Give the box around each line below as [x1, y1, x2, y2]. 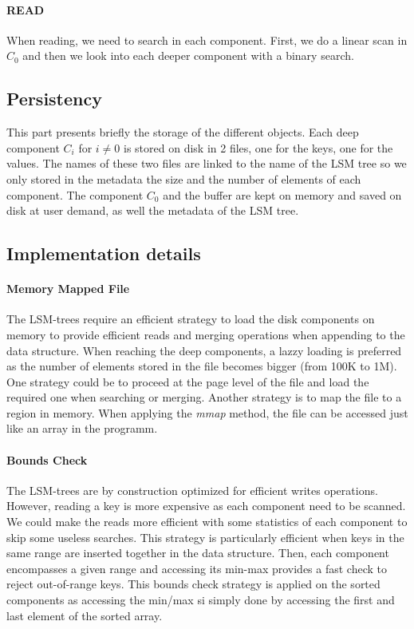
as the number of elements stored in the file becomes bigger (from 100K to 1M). [6, 358, 397, 374]
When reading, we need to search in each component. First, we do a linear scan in [6, 31, 408, 48]
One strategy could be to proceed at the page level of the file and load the [6, 373, 369, 390]
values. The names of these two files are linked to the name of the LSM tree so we [6, 155, 407, 172]
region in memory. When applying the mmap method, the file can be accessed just [6, 404, 408, 421]
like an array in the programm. [6, 420, 158, 437]
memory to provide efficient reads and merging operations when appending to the [6, 326, 405, 342]
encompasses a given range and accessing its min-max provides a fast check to [6, 560, 387, 576]
